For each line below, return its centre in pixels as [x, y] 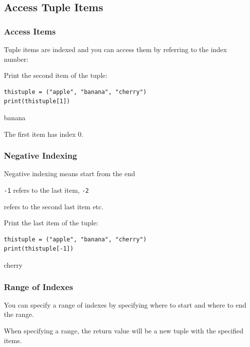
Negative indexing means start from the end [70, 173]
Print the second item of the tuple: [56, 75]
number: [16, 59]
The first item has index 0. [44, 134]
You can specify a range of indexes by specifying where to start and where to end [125, 304]
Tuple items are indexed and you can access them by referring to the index [116, 49]
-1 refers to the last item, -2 [46, 190]
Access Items [30, 31]
